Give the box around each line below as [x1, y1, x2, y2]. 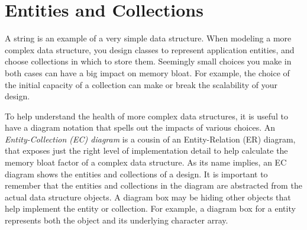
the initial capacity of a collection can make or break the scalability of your [5, 78, 278, 90]
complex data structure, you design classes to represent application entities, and [5, 43, 295, 56]
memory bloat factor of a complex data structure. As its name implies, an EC [5, 156, 287, 169]
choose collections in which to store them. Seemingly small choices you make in [5, 55, 292, 67]
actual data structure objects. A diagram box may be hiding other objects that [5, 190, 291, 203]
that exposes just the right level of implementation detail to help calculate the [5, 144, 288, 157]
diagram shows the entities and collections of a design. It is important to [5, 167, 268, 180]
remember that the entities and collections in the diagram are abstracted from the [5, 179, 302, 192]
